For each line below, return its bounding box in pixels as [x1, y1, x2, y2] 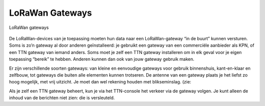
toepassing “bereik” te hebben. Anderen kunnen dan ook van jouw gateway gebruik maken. [9, 56, 195, 62]
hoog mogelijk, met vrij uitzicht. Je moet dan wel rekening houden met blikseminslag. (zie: [9, 79, 191, 85]
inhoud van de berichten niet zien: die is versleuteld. [9, 95, 115, 101]
